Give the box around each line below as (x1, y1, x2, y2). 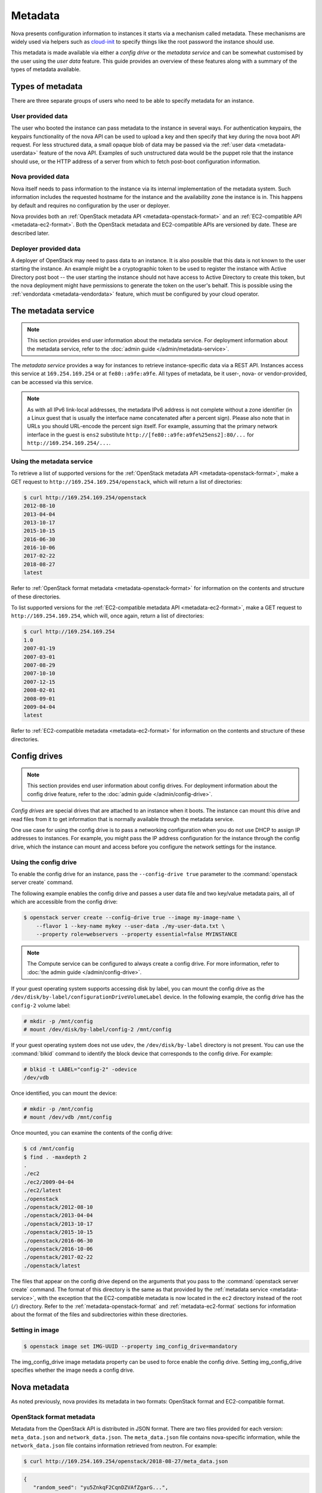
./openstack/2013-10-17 (23, 1220, 94, 1227)
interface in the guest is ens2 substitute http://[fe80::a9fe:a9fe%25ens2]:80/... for (27, 431, 255, 438)
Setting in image (11, 1326, 60, 1334)
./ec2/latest (23, 1187, 62, 1194)
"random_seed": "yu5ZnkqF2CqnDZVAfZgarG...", (33, 1484, 169, 1491)
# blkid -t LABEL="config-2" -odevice (23, 1066, 137, 1073)
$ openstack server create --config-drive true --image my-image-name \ (23, 914, 241, 921)
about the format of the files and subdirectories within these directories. (11, 1311, 188, 1318)
